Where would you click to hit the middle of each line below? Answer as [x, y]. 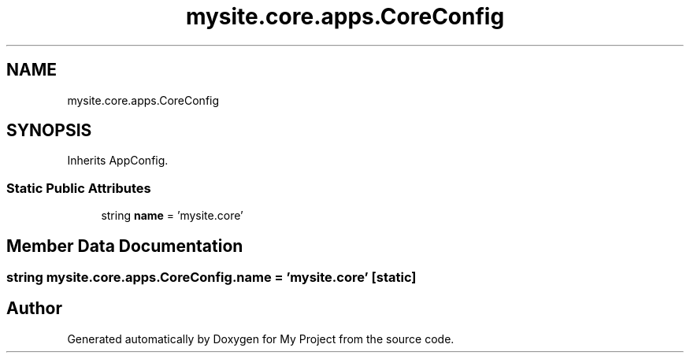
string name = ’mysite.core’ [172, 216]
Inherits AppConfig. [118, 161]
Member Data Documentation [125, 246]
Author [34, 309]
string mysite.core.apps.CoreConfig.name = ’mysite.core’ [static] [211, 278]
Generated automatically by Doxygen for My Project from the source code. [261, 339]
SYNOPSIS [49, 131]
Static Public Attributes [79, 188]
